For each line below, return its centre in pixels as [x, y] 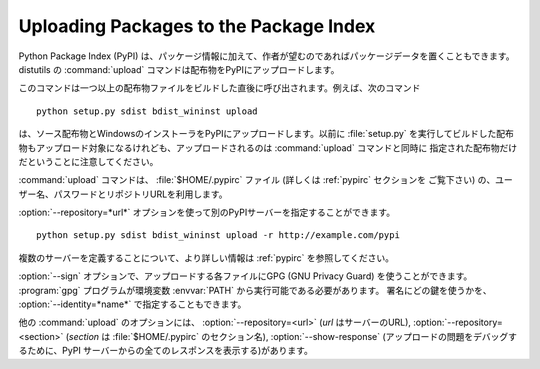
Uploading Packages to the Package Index [197, 26]
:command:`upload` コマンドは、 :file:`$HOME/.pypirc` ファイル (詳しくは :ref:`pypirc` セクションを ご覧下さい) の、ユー [266, 180]
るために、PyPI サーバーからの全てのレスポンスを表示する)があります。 [166, 351]
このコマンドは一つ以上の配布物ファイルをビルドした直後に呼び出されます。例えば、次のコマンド [219, 88]
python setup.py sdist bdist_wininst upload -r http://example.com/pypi [218, 235]
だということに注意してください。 [88, 161]
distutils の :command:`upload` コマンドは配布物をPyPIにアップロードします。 [179, 69]
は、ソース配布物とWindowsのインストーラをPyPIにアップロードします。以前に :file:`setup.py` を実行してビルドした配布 [266, 134]
